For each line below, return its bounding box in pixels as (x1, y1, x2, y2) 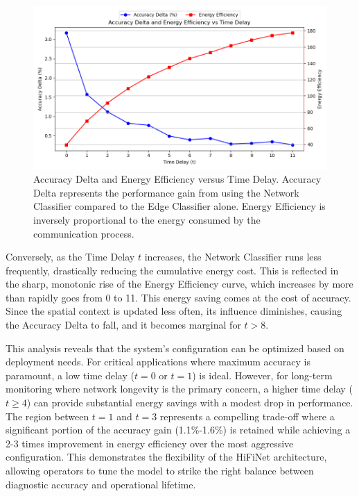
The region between (6, 408, 89, 423)
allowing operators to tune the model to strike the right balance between (6, 463, 314, 478)
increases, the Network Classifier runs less (144, 249, 322, 264)
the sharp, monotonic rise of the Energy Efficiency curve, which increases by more (6, 276, 353, 291)
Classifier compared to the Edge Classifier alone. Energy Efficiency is (33, 199, 326, 213)
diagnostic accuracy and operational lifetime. (6, 477, 196, 491)
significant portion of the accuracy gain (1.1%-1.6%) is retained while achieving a (6, 422, 351, 437)
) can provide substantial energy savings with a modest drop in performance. (26, 395, 353, 410)
